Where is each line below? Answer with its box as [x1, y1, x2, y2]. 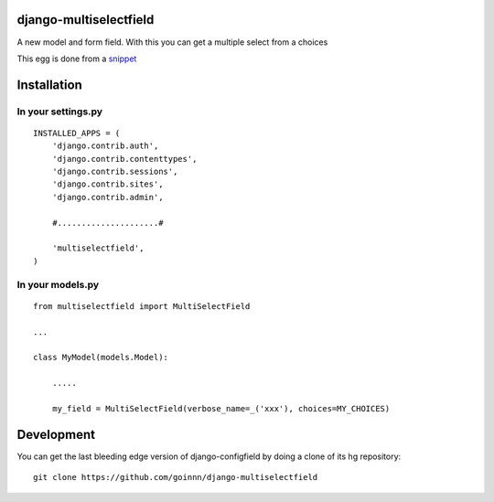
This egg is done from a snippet [16, 53, 137, 64]
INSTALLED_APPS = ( [33, 128, 121, 138]
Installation [16, 77, 82, 92]
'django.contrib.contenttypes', [51, 154, 198, 164]
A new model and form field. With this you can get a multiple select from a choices [16, 37, 328, 48]
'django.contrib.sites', [51, 179, 164, 189]
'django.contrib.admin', [51, 192, 164, 202]
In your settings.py [16, 105, 103, 118]
